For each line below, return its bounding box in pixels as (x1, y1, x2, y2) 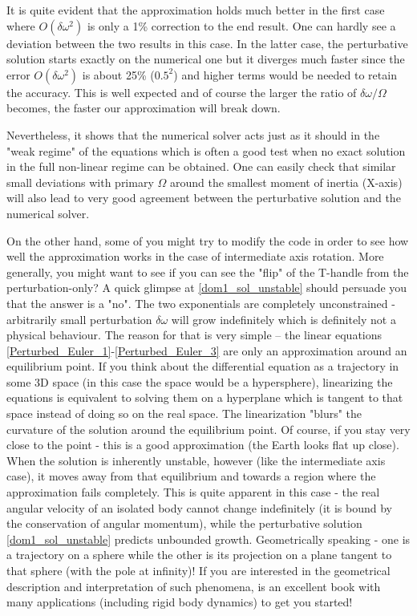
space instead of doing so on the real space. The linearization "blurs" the (6, 405, 362, 422)
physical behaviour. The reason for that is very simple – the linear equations (6, 326, 383, 343)
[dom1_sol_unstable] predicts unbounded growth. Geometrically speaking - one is (6, 530, 411, 547)
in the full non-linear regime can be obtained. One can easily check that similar (6, 158, 396, 175)
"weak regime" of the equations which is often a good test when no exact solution (6, 142, 406, 159)
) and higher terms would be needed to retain (173, 66, 397, 83)
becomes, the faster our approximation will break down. (6, 99, 281, 116)
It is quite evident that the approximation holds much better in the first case (6, 2, 385, 18)
